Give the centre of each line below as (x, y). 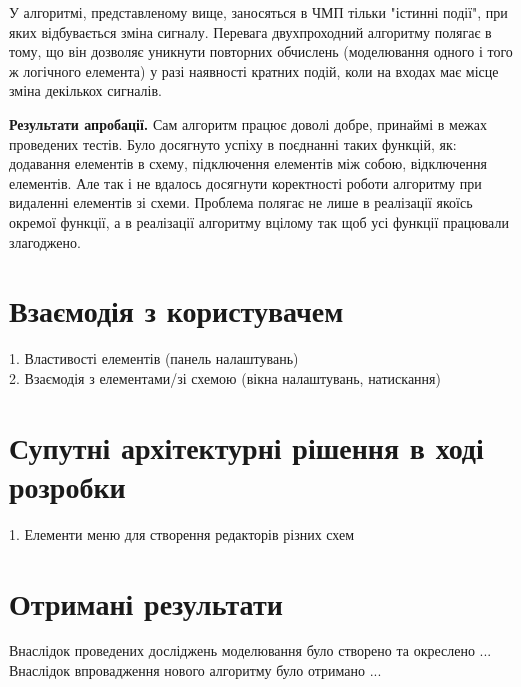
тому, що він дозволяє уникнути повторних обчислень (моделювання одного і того (261, 51)
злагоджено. (45, 241)
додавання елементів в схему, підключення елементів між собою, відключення (248, 163)
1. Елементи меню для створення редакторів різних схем (182, 533)
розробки (67, 485)
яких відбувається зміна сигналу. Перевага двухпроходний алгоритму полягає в (250, 31)
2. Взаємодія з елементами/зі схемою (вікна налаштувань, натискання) (225, 377)
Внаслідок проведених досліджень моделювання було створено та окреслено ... (250, 650)
